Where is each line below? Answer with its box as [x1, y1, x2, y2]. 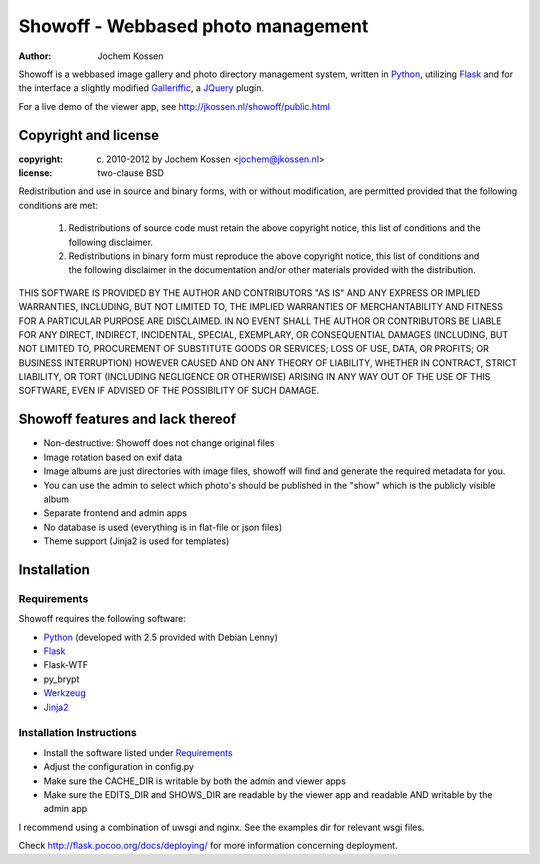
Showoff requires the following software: [18, 613, 187, 625]
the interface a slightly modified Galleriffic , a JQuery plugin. [18, 82, 265, 94]
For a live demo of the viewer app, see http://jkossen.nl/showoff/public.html [18, 100, 330, 112]
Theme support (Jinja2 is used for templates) [43, 535, 230, 547]
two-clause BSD [97, 167, 165, 179]
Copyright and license [18, 126, 160, 144]
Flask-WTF [43, 659, 89, 671]
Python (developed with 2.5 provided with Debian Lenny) [43, 631, 279, 643]
